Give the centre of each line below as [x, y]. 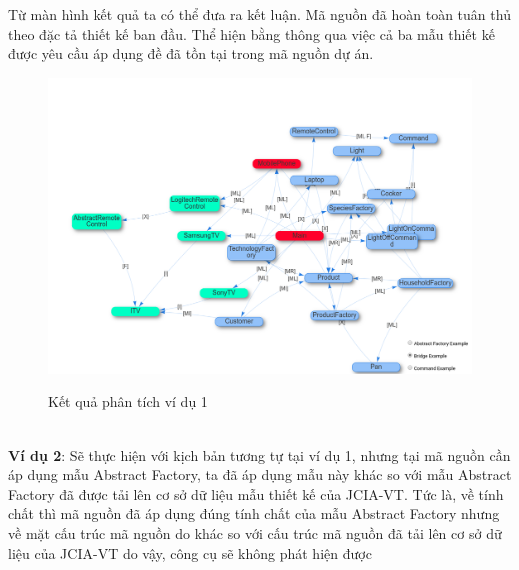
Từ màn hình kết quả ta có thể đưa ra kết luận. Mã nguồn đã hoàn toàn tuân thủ [259, 14]
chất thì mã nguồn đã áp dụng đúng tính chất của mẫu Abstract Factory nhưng [254, 513]
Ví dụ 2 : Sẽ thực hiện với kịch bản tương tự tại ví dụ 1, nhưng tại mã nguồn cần [259, 454]
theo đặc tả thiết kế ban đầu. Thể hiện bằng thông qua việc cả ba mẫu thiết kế [251, 33]
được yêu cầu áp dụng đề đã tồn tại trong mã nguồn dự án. [191, 53]
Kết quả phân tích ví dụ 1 [128, 401]
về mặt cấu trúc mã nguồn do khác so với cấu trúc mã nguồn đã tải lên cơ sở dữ [255, 532]
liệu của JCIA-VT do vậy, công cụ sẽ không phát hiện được [190, 552]
